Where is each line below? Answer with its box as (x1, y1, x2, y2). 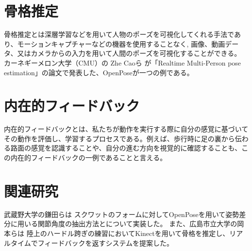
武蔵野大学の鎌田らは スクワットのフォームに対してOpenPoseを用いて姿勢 (4, 209, 239, 219)
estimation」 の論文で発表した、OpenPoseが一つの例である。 (4, 67, 194, 77)
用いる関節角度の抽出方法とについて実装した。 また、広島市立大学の (17, 218, 237, 229)
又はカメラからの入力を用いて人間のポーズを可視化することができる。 (17, 48, 241, 58)
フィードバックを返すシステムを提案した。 (37, 237, 174, 248)
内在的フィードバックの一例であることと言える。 (10, 152, 167, 162)
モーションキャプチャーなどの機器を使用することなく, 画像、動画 (17, 38, 225, 49)
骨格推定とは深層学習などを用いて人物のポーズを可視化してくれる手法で (4, 29, 234, 39)
